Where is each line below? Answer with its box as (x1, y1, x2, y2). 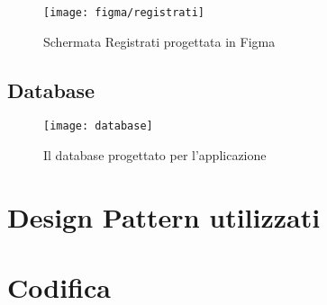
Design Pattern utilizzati (7, 198, 321, 235)
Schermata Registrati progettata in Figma (43, 31, 276, 50)
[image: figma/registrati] (43, 6, 204, 19)
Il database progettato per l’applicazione (43, 146, 267, 165)
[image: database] (43, 120, 153, 133)
